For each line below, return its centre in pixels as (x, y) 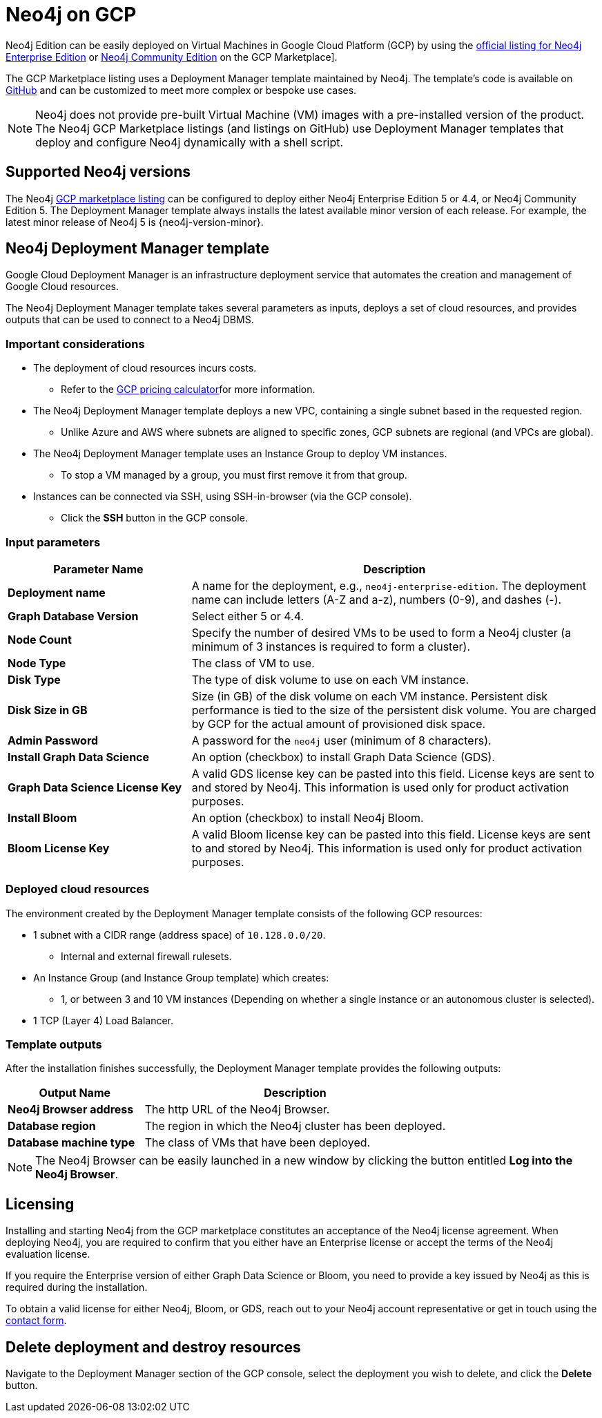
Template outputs (54, 1045)
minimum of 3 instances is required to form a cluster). (331, 646)
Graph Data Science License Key (95, 787)
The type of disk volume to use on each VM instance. (330, 679)
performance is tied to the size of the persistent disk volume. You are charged (394, 710)
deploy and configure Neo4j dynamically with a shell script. (190, 142)
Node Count (40, 639)
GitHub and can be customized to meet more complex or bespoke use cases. (181, 90)
